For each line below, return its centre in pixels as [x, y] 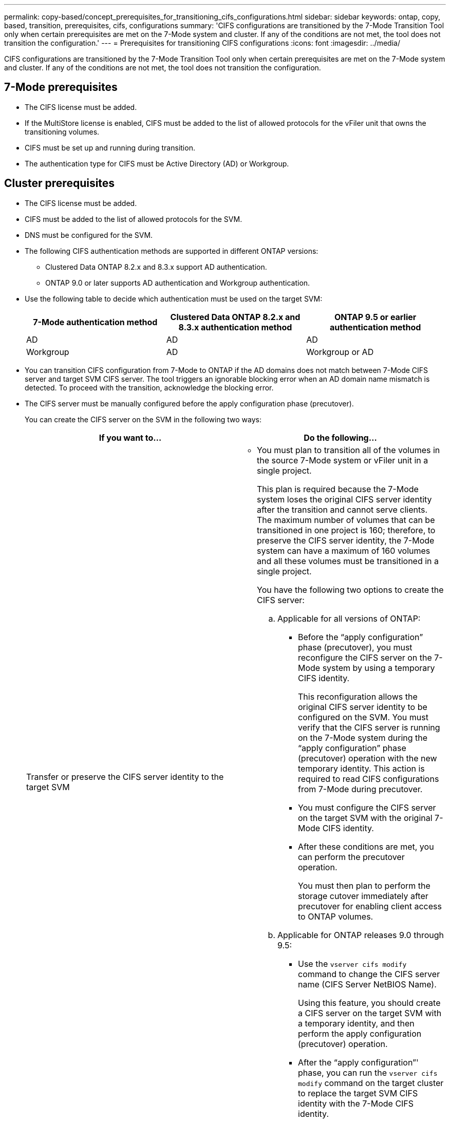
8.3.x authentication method [235, 327]
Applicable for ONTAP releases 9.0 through [361, 935]
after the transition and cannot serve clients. [342, 509]
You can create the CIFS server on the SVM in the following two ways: [143, 419]
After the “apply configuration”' [358, 1062]
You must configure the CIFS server [367, 807]
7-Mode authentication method [95, 322]
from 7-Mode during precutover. [360, 789]
